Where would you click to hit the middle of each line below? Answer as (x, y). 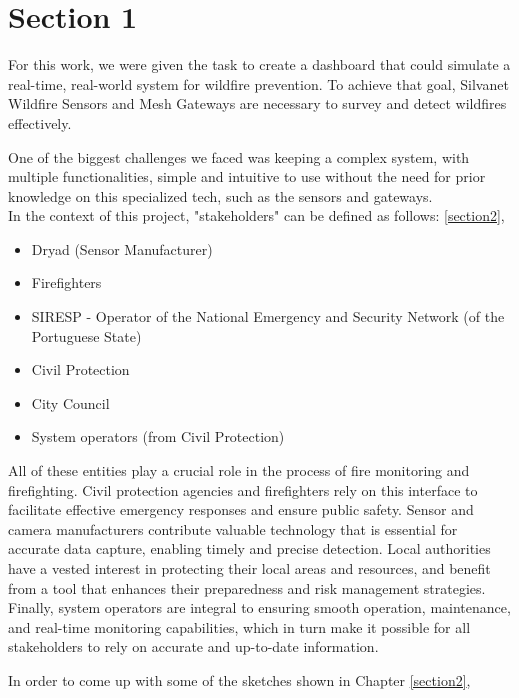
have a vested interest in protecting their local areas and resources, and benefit (249, 568)
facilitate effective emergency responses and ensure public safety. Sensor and (241, 509)
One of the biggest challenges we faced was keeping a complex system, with (239, 156)
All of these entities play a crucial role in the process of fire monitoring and (239, 470)
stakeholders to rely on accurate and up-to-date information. (193, 646)
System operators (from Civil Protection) (158, 436)
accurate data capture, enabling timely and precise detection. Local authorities (249, 548)
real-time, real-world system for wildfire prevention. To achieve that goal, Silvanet (258, 83)
